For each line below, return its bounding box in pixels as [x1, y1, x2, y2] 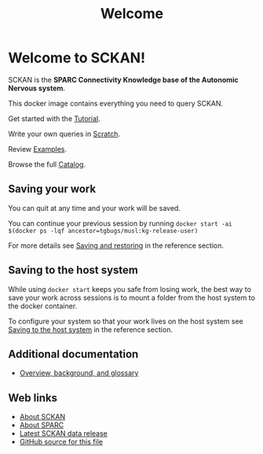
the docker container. [8, 301, 78, 311]
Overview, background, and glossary [19, 368, 139, 378]
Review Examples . [8, 144, 68, 153]
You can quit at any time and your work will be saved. [8, 203, 181, 212]
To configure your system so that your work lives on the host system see [8, 316, 243, 326]
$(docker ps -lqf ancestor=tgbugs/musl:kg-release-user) [8, 227, 199, 234]
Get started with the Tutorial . [8, 113, 100, 123]
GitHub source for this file [19, 437, 104, 447]
